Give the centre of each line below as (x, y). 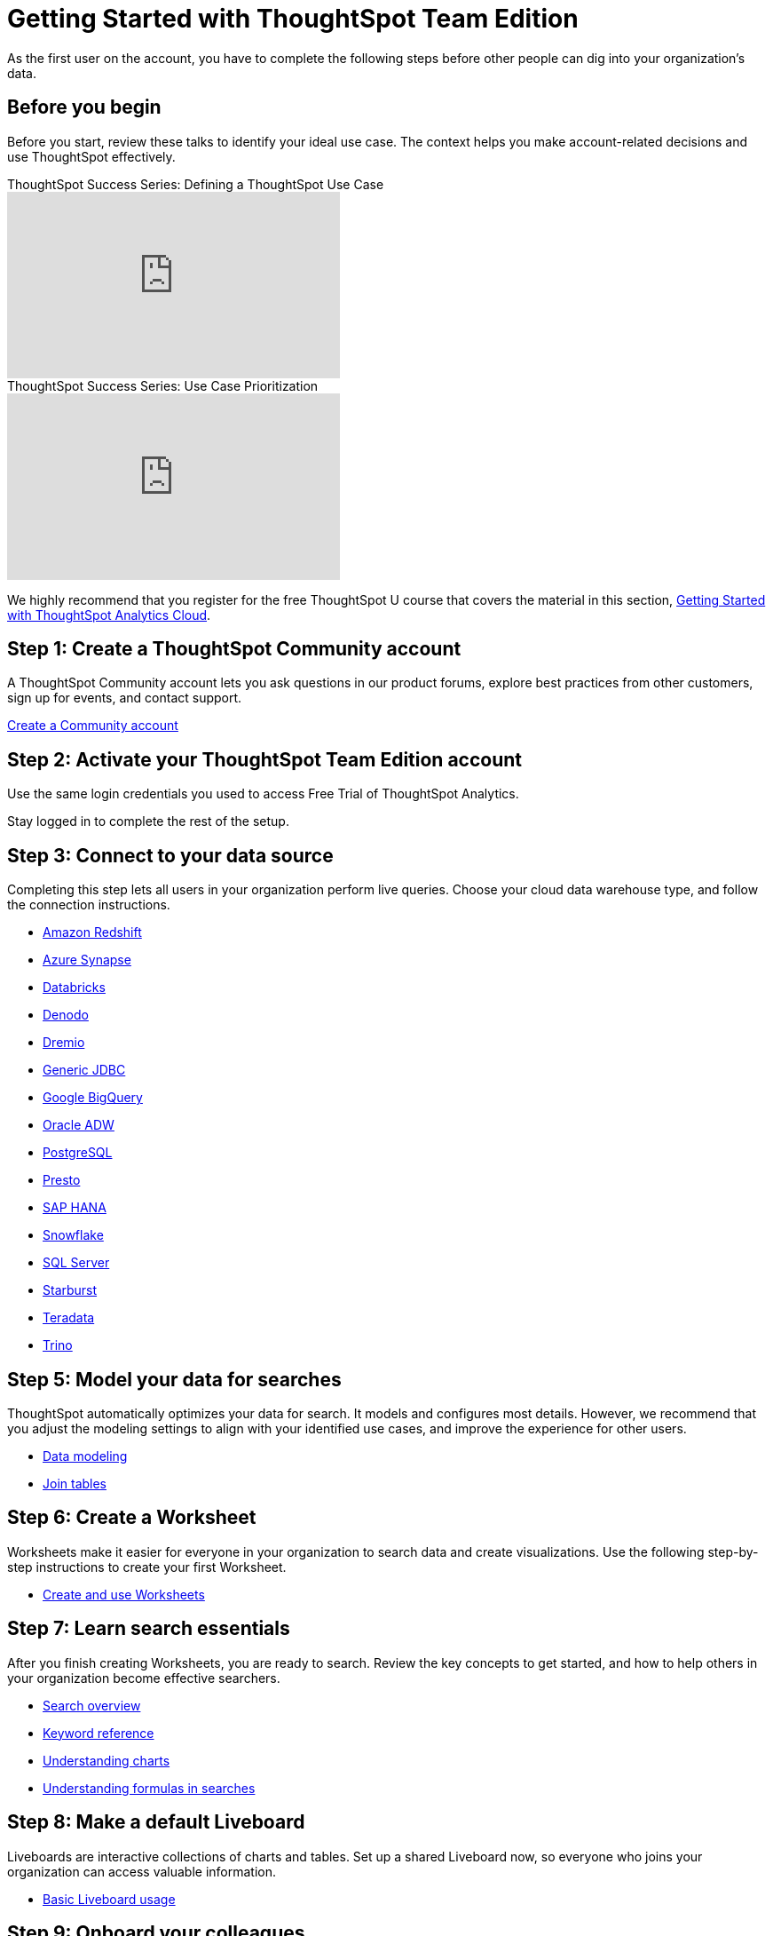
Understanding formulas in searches (149, 1788)
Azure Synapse (87, 960)
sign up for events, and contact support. (125, 698)
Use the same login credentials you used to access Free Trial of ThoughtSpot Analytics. (263, 794)
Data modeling (85, 1456)
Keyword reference (99, 1733)
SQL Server (76, 1263)
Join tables (75, 1483)
